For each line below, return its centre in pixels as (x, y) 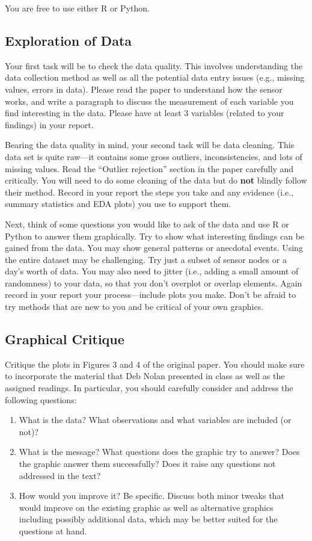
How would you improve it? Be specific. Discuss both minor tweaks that (151, 496)
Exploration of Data (69, 40)
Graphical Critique (65, 339)
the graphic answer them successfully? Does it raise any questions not (147, 464)
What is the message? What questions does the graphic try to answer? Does (159, 452)
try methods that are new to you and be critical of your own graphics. (134, 307)
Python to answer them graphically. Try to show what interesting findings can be (155, 236)
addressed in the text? (60, 475)
